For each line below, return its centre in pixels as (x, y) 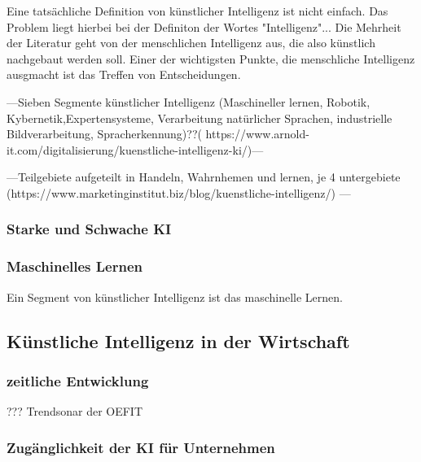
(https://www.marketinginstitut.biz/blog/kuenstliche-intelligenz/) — (179, 192)
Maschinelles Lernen (75, 266)
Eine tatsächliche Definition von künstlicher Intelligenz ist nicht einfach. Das (197, 11)
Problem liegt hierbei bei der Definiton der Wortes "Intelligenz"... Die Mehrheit (204, 26)
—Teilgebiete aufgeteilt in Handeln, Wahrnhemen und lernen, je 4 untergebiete (204, 177)
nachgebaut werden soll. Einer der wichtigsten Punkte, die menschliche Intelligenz (211, 58)
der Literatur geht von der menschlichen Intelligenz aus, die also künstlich (191, 43)
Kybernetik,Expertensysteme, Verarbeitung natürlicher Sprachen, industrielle (200, 118)
